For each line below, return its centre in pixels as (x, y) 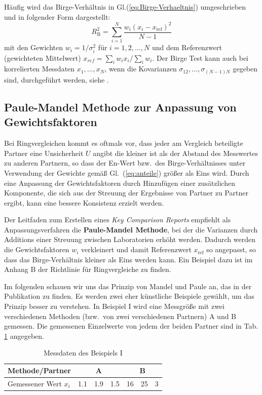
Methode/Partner (39, 370)
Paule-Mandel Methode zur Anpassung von (120, 107)
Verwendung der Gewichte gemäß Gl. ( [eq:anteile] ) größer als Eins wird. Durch (127, 172)
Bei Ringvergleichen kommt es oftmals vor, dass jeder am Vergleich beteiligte (124, 143)
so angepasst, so (231, 249)
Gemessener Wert (35, 383)
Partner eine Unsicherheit (44, 153)
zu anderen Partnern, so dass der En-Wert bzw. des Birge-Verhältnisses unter (125, 163)
